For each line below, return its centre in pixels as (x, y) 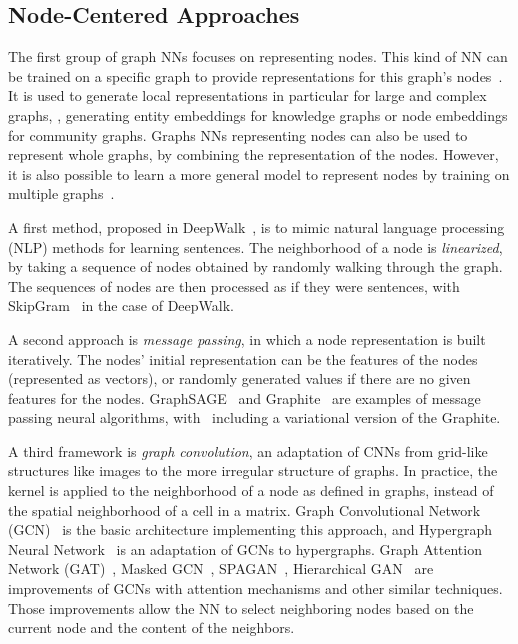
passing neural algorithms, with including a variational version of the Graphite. (254, 417)
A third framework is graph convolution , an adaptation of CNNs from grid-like (248, 450)
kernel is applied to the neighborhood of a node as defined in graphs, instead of (251, 490)
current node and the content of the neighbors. (151, 627)
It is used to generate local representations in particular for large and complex (247, 95)
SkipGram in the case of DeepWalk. (121, 305)
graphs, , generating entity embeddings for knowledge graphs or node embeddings (258, 114)
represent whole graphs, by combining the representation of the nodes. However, (253, 154)
